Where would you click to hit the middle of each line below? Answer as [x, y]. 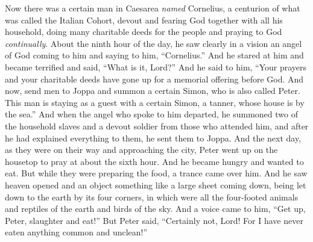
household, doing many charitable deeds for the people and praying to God [144, 32]
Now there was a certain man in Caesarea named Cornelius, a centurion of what [153, 8]
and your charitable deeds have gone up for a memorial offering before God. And [154, 79]
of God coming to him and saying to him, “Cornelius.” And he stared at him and [154, 55]
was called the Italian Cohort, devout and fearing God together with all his [144, 20]
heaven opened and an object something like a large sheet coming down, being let [156, 185]
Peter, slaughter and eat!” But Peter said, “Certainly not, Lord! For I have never [154, 220]
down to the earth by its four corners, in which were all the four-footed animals [152, 197]
